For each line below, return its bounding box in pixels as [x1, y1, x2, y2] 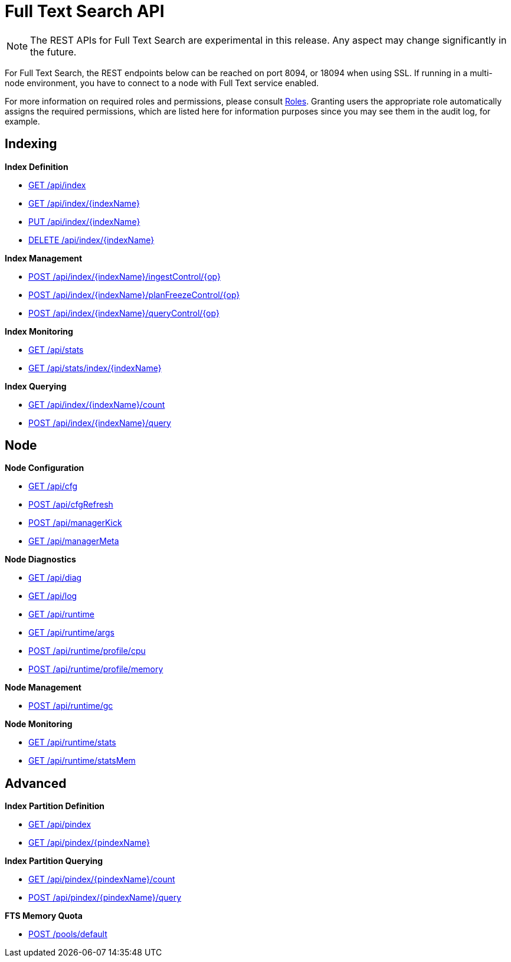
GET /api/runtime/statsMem [28, 755, 136, 766]
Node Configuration [5, 463, 84, 473]
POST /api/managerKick [28, 518, 122, 528]
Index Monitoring [5, 326, 73, 336]
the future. [30, 45, 77, 58]
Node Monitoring [5, 719, 73, 729]
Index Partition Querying [5, 856, 103, 866]
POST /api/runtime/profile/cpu [28, 646, 146, 656]
